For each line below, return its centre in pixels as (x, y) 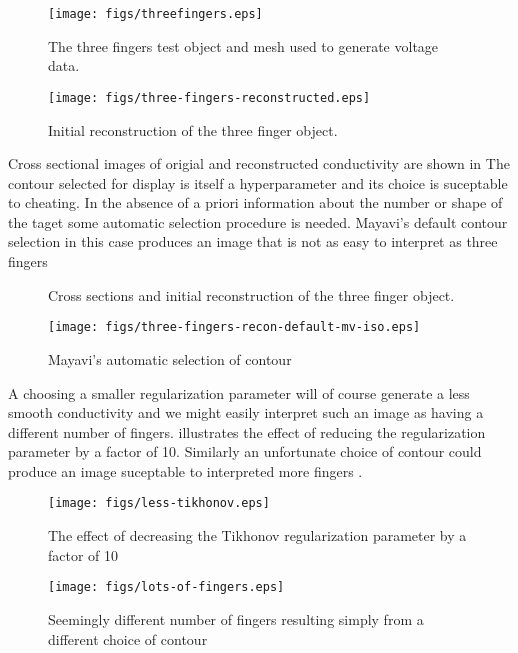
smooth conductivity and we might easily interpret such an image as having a (246, 412)
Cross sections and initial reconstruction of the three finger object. (251, 294)
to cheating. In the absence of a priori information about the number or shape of (255, 202)
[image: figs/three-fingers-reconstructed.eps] (209, 97)
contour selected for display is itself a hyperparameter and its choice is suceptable (258, 182)
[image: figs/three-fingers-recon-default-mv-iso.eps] (234, 327)
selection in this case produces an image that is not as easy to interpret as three (253, 241)
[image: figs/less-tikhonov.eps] (159, 503)
